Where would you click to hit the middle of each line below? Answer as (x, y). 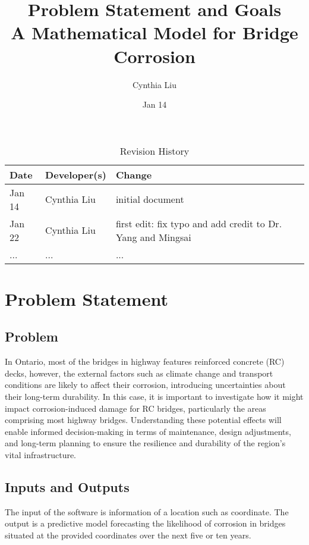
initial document (150, 199)
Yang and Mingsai (153, 237)
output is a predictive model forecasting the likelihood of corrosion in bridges (145, 523)
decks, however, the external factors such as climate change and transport (139, 373)
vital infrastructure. (41, 455)
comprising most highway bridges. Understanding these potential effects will (143, 420)
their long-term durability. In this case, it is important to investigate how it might (154, 397)
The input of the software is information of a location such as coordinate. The (147, 511)
